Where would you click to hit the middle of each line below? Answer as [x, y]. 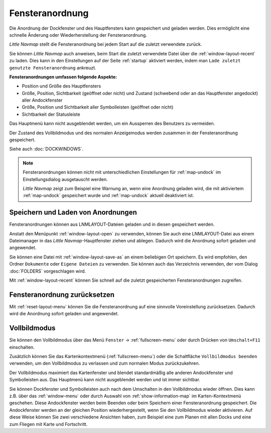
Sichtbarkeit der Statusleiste [51, 114]
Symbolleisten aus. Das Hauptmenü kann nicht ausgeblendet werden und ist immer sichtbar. [105, 380]
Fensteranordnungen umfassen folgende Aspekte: [63, 77]
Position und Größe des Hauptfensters [61, 86]
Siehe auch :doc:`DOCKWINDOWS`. [46, 149]
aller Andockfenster [42, 100]
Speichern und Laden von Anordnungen [73, 212]
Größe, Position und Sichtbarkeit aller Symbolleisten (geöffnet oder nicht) [98, 107]
